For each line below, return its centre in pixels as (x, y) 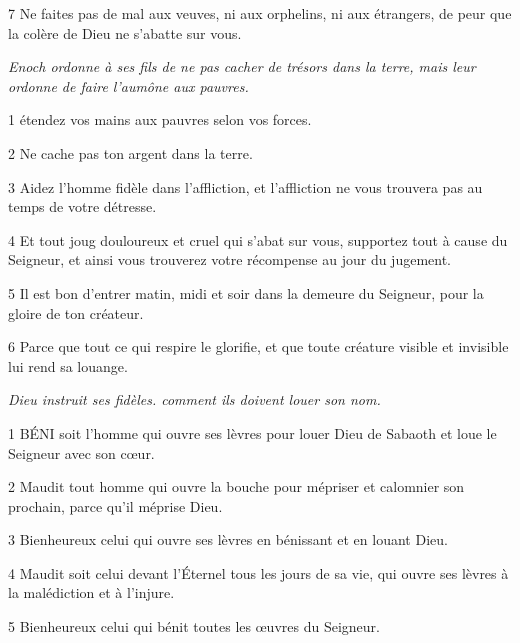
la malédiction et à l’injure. (91, 592)
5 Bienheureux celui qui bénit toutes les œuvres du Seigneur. (194, 626)
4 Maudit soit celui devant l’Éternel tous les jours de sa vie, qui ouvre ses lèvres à (258, 572)
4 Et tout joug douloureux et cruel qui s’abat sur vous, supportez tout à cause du (258, 239)
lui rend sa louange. (68, 365)
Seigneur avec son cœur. (81, 452)
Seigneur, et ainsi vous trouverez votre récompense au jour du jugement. (230, 259)
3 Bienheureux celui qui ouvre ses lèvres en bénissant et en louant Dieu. (228, 539)
